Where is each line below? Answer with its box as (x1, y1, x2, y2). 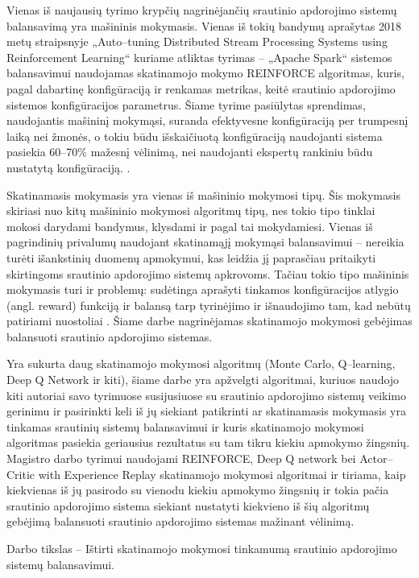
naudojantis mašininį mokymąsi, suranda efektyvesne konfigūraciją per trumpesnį (6, 112, 409, 129)
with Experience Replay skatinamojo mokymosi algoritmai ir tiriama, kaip (38, 465, 406, 482)
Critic (6, 465, 35, 482)
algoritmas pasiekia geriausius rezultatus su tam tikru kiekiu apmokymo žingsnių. (6, 434, 410, 451)
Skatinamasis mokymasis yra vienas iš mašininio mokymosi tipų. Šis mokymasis (6, 186, 400, 203)
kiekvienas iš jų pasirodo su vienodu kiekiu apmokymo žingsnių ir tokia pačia (6, 481, 389, 498)
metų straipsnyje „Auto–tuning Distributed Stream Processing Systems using (6, 33, 388, 50)
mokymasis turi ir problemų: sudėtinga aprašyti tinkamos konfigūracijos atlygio (6, 281, 399, 298)
